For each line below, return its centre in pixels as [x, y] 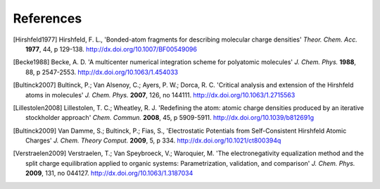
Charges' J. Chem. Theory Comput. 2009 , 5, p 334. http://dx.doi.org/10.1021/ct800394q [153, 140]
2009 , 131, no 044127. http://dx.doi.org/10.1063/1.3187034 [109, 173]
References [47, 18]
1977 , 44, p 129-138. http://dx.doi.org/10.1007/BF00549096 [111, 49]
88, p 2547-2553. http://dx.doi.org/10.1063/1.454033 [102, 72]
